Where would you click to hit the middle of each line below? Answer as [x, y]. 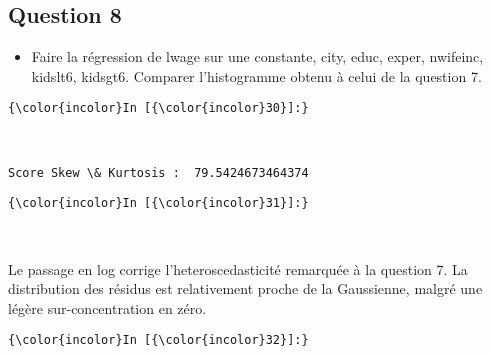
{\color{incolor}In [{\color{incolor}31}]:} [158, 203]
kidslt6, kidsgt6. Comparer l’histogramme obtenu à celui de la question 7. [256, 75]
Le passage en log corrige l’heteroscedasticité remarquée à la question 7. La [238, 268]
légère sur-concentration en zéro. [107, 307]
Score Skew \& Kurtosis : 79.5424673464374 [158, 172]
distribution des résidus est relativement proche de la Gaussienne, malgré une [245, 288]
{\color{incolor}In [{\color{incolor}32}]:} [158, 340]
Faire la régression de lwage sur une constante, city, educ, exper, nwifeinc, [257, 56]
